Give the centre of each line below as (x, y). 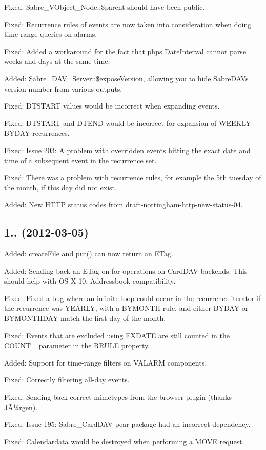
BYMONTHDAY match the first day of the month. (85, 318)
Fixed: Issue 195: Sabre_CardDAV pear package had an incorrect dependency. (127, 424)
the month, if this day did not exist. (60, 187)
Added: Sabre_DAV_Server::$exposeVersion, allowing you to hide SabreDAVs (126, 78)
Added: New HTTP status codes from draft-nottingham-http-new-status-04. (124, 205)
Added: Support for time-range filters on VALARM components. (106, 362)
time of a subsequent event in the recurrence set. (80, 160)
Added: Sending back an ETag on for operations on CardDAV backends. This (126, 271)
